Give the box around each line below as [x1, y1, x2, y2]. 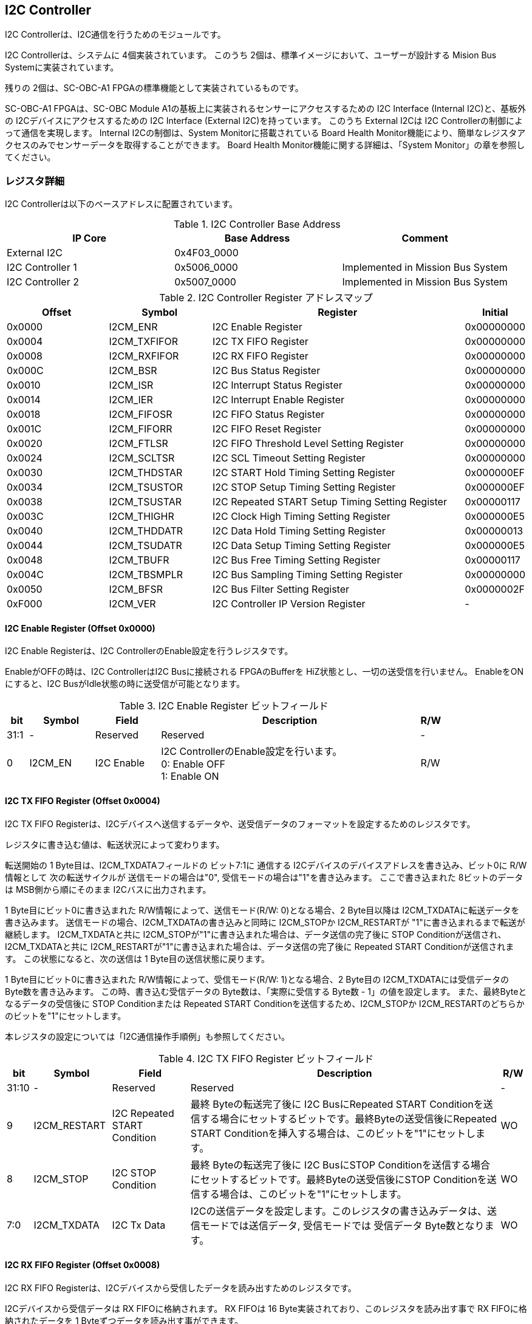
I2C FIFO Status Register [212, 408, 325, 421]
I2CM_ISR [109, 379, 154, 392]
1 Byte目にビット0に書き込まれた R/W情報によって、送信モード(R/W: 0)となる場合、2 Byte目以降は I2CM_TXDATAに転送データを [5, 904, 520, 915]
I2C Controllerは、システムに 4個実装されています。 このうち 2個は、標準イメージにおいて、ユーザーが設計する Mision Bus [5, 50, 497, 61]
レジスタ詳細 [5, 174, 65, 187]
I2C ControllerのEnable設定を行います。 [161, 745, 343, 758]
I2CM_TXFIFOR [109, 335, 178, 348]
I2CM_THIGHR [109, 510, 174, 523]
